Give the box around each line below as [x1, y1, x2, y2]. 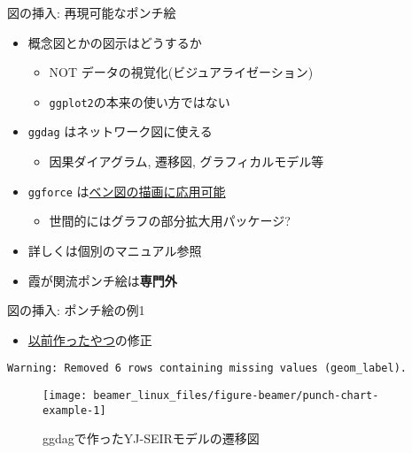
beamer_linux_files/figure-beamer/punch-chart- [93, 388, 379, 402]
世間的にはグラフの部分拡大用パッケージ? [49, 211, 291, 230]
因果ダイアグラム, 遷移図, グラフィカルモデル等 [49, 152, 324, 171]
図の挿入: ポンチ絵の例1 [7, 301, 145, 319]
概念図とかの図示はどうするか [27, 33, 202, 51]
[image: [43, 388, 88, 402]
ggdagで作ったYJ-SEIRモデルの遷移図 [43, 429, 260, 448]
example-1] [43, 403, 106, 417]
